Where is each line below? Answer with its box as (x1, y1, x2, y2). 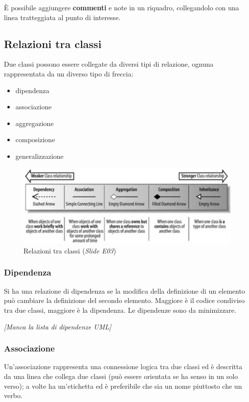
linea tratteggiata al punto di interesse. (4, 12, 121, 22)
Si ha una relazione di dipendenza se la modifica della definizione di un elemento (4, 285, 245, 296)
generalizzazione (15, 151, 64, 161)
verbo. (4, 390, 23, 401)
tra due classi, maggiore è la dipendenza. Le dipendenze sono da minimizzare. (4, 304, 236, 315)
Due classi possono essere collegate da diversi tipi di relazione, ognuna (4, 59, 214, 69)
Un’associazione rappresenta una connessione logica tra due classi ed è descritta (4, 361, 243, 372)
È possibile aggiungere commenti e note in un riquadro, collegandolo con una (4, 2, 239, 12)
